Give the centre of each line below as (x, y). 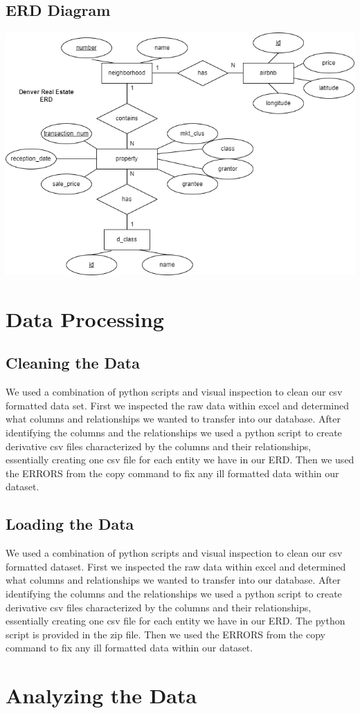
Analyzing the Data (101, 695)
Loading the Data (70, 524)
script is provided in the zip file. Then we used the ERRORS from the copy (165, 634)
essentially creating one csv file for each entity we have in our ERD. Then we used (180, 460)
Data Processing (85, 318)
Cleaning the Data (73, 363)
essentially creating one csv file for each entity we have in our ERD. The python (175, 621)
